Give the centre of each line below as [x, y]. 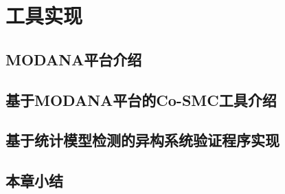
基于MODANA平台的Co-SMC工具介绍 [141, 99]
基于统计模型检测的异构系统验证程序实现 [142, 140]
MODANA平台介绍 [74, 59]
